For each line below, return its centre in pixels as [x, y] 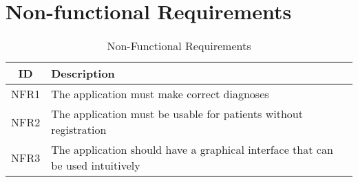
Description [83, 73]
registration [79, 130]
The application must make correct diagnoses [160, 94]
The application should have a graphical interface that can [192, 150]
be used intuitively [96, 166]
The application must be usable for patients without [177, 114]
